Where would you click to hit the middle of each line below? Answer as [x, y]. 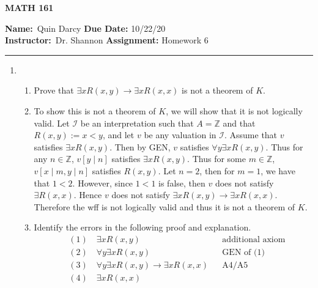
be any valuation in [180, 135]
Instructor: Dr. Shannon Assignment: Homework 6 [107, 40]
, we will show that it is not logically [234, 110]
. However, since [103, 183]
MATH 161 [29, 7]
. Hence [88, 195]
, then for [217, 170]
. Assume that [251, 135]
